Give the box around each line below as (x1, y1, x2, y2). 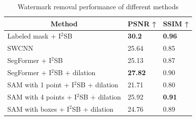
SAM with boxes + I (7, 103, 69, 114)
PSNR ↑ (128, 18, 156, 28)
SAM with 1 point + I (7, 79, 74, 89)
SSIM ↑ (163, 18, 189, 28)
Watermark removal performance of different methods (18, 1, 178, 11)
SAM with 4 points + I (7, 91, 77, 101)
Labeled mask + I (7, 31, 61, 41)
